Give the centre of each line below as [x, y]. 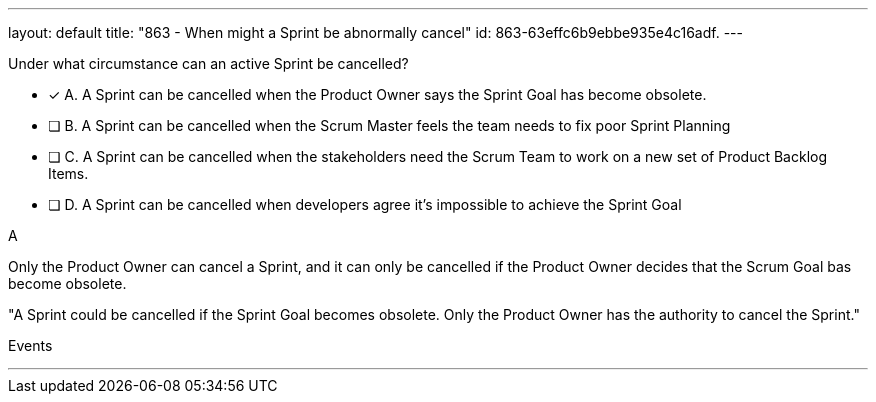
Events [30, 345]
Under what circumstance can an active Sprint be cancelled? [208, 63]
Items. [68, 173]
